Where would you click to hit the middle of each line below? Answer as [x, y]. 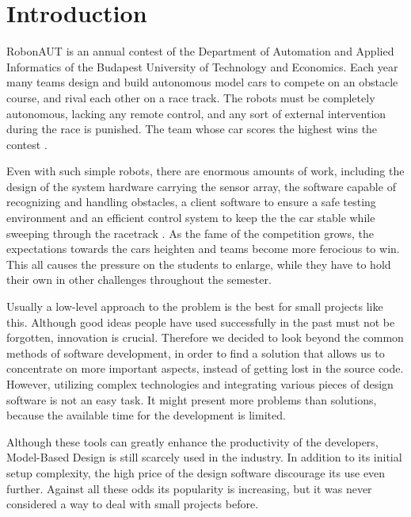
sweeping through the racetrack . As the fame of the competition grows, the [190, 233]
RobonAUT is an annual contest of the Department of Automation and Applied [200, 51]
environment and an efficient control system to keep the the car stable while [191, 218]
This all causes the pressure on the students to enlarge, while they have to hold [199, 264]
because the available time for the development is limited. [146, 415]
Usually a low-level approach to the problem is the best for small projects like [195, 306]
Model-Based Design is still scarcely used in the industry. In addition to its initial [204, 457]
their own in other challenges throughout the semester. [139, 280]
